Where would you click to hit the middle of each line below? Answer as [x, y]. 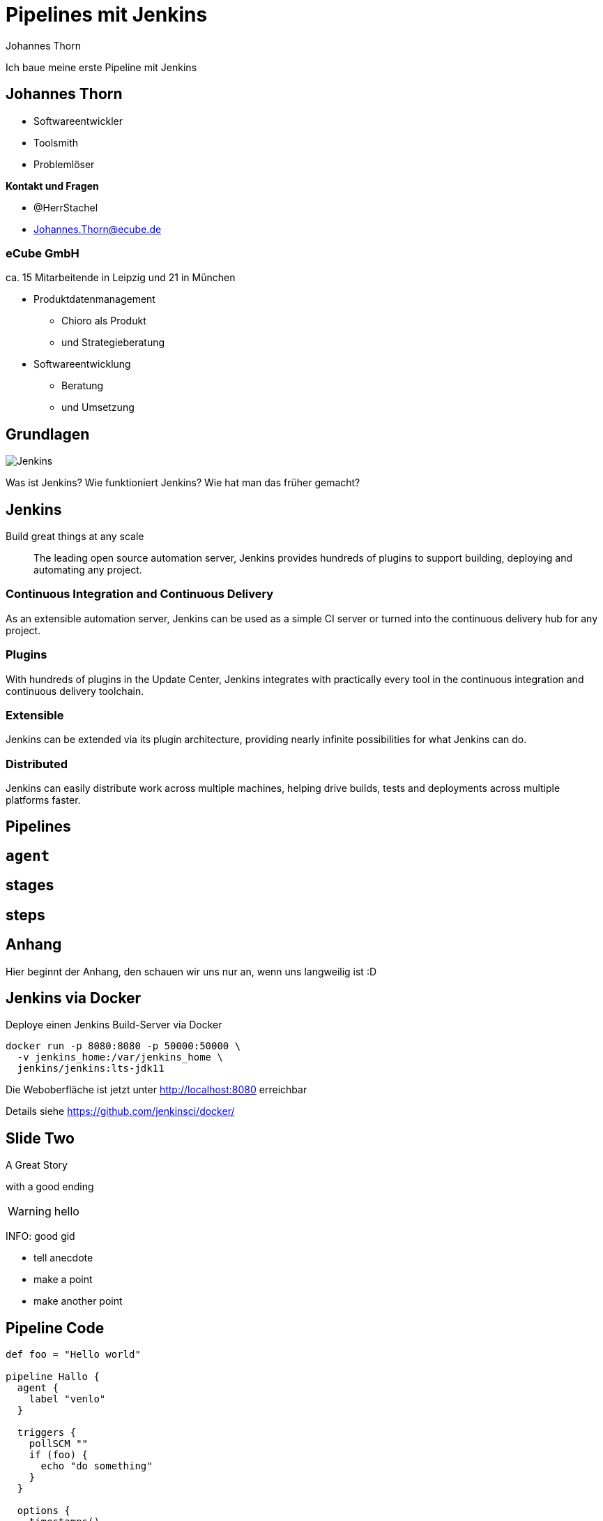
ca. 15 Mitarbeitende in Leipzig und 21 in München [121, 278]
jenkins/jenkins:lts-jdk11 [91, 1069]
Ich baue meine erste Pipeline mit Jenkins [101, 67]
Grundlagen [48, 434]
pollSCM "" [59, 1444]
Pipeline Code [55, 1328]
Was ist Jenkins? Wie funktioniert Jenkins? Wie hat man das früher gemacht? [183, 483]
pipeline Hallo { [53, 1377]
